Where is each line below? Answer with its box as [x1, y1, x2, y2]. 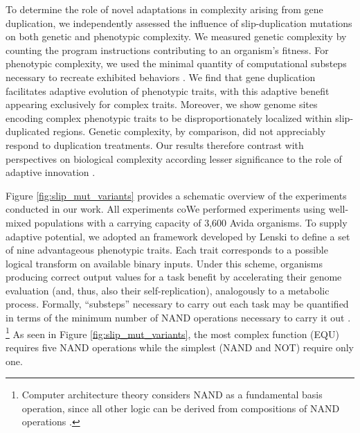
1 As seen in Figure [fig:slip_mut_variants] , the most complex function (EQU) [6, 324, 339, 341]
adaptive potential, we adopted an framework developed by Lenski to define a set [6, 229, 350, 243]
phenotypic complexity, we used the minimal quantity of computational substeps [6, 56, 347, 71]
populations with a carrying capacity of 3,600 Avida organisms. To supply [34, 215, 348, 229]
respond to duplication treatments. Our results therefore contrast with [6, 137, 304, 152]
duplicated [6, 124, 50, 139]
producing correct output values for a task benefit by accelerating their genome [6, 269, 342, 284]
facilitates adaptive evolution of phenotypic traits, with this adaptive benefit [6, 83, 330, 98]
